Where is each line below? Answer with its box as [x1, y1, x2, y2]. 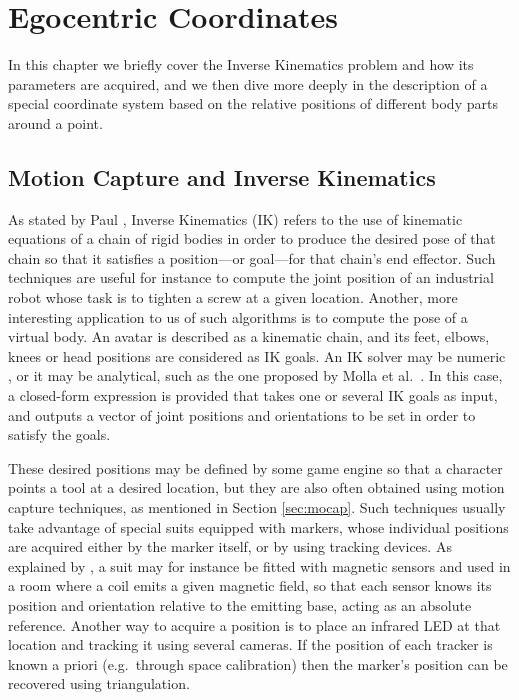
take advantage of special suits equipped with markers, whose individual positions [8, 516, 509, 537]
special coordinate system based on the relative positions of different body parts [8, 93, 498, 114]
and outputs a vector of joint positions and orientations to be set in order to [8, 404, 476, 425]
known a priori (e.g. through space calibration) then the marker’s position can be [8, 653, 508, 674]
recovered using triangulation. [8, 673, 190, 694]
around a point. [8, 112, 103, 133]
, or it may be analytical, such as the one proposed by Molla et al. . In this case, [8, 365, 503, 386]
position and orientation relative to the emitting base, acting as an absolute [8, 594, 472, 615]
